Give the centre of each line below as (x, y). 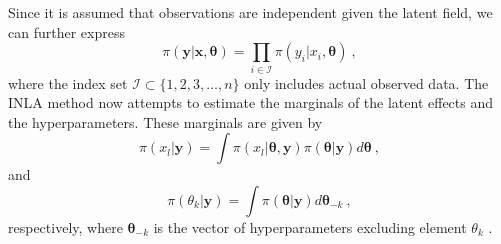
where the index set (68, 82)
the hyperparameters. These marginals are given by (165, 121)
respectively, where (65, 226)
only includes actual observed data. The (366, 82)
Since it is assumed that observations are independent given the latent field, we (250, 12)
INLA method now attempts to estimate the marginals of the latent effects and (251, 102)
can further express (66, 31)
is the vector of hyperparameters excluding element (310, 226)
